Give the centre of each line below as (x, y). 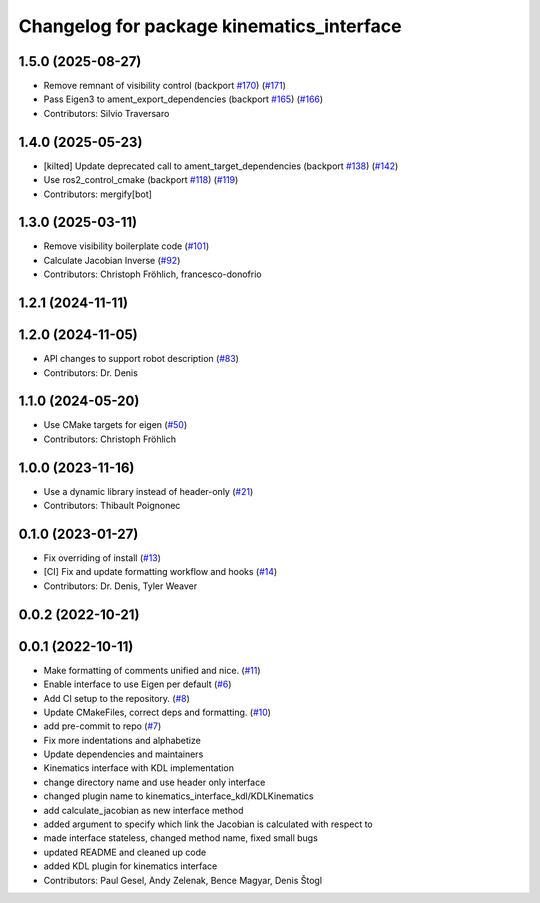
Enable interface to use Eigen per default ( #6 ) (137, 684)
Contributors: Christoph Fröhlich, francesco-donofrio (152, 274)
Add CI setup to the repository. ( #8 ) (116, 698)
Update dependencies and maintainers (123, 754)
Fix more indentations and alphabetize (122, 740)
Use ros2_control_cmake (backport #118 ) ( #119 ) (141, 180)
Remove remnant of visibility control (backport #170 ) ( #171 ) (165, 86)
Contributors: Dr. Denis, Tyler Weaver (120, 586)
